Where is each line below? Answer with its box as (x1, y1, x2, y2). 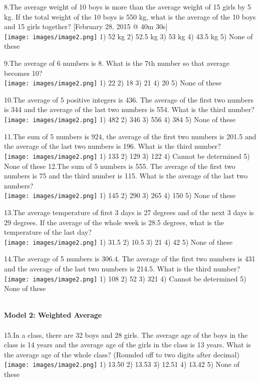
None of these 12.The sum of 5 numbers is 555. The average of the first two (4, 160, 235, 171)
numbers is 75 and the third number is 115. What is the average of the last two (4, 170, 248, 181)
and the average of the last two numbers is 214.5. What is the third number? (4, 263, 240, 274)
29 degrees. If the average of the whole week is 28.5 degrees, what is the (4, 217, 224, 227)
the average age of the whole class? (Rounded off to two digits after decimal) (4, 349, 239, 359)
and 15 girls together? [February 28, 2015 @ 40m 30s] (4, 21, 168, 32)
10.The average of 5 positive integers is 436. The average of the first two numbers (4, 94, 253, 105)
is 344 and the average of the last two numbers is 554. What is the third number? (4, 104, 254, 115)
